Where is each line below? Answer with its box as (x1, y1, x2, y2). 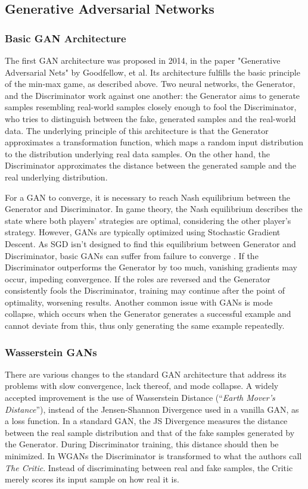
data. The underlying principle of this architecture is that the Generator (5, 124, 269, 136)
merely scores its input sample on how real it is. (5, 473, 179, 485)
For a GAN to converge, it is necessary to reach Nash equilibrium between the (5, 191, 291, 203)
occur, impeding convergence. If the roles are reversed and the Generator (5, 272, 270, 285)
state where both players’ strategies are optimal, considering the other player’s (5, 214, 291, 226)
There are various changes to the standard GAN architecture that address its (5, 367, 287, 380)
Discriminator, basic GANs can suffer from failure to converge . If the (5, 249, 259, 261)
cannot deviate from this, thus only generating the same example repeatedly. (5, 319, 285, 332)
